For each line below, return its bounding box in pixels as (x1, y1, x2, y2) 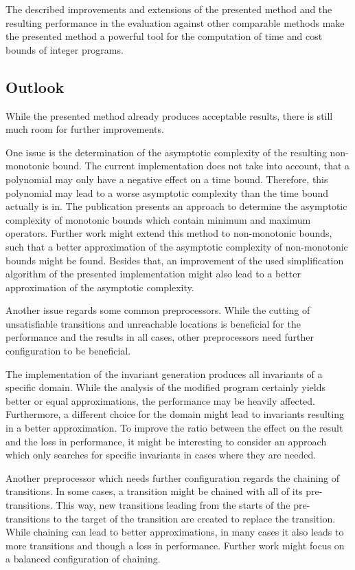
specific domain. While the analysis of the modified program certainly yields (5, 380, 325, 394)
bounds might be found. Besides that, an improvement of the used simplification (5, 253, 344, 267)
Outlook (5, 76, 65, 97)
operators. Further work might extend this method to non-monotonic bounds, (5, 226, 332, 240)
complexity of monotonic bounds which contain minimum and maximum (5, 212, 311, 226)
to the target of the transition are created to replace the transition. (53, 511, 336, 525)
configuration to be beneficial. (5, 344, 131, 358)
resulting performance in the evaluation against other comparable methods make (5, 15, 345, 30)
